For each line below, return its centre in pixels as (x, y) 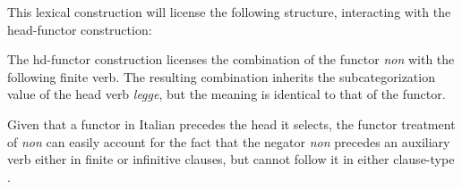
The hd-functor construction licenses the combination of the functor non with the (231, 59)
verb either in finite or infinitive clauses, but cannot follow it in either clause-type (231, 159)
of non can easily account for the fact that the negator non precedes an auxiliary (229, 141)
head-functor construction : (80, 29)
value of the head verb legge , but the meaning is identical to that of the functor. (227, 94)
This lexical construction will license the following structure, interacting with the (229, 12)
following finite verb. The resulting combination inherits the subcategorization (221, 76)
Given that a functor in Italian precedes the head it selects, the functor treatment (231, 123)
